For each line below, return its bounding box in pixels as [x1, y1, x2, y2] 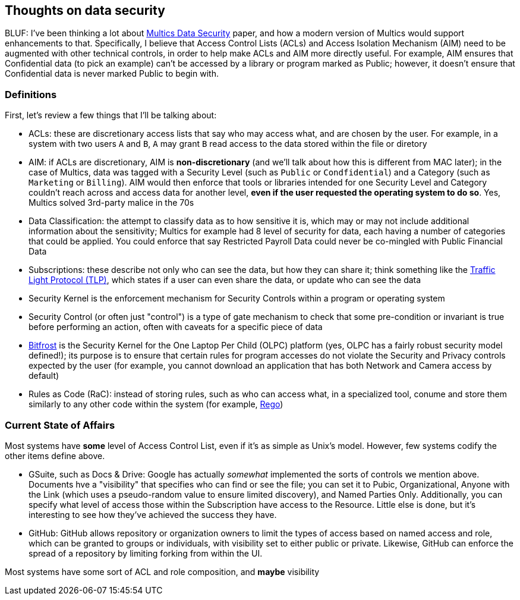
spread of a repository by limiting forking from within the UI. [29, 548, 263, 558]
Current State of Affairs [5, 419, 115, 431]
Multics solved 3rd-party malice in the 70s [29, 197, 194, 208]
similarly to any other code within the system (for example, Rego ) [29, 399, 283, 410]
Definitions [5, 88, 57, 100]
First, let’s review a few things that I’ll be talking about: [5, 110, 217, 121]
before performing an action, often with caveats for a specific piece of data [29, 322, 323, 332]
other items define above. [5, 450, 105, 461]
